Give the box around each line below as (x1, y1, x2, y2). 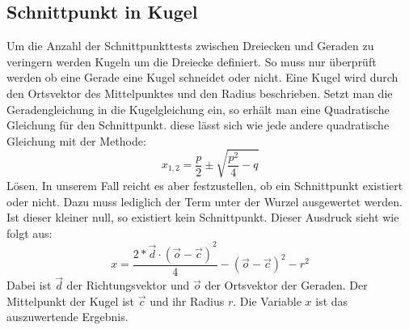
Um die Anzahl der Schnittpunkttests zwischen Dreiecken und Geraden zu (6, 37, 374, 54)
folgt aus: (6, 224, 53, 241)
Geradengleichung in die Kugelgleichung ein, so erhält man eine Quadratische (6, 100, 390, 117)
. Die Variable (233, 292, 301, 309)
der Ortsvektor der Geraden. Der (204, 277, 368, 294)
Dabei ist (6, 277, 52, 294)
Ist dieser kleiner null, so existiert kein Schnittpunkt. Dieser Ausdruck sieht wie (6, 209, 399, 226)
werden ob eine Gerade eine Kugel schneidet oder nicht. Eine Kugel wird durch (6, 69, 398, 86)
